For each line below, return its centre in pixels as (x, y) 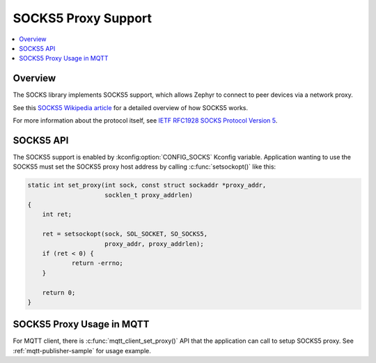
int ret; (57, 215)
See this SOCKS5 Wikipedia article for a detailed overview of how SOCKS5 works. (131, 107)
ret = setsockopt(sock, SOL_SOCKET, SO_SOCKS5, (125, 234)
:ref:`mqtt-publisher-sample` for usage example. (82, 350)
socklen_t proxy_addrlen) (149, 195)
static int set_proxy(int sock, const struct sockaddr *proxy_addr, (147, 185)
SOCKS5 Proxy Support (83, 18)
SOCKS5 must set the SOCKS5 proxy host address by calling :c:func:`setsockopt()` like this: (144, 167)
